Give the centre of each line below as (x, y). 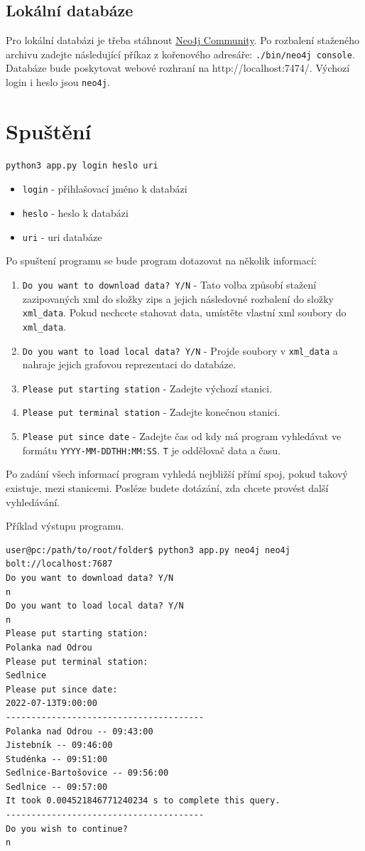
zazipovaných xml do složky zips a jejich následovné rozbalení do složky (178, 298)
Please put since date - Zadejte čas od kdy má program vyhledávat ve (182, 436)
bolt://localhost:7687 (59, 564)
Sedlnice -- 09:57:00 (57, 787)
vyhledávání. (33, 502)
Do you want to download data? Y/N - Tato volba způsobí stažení (169, 284)
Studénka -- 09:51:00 (57, 759)
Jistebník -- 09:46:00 (59, 745)
